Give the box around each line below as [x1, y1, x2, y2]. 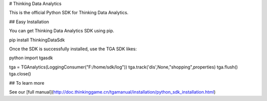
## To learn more [9, 80, 44, 86]
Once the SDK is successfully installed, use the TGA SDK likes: [9, 46, 137, 52]
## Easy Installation [9, 19, 49, 25]
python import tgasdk [9, 55, 53, 61]
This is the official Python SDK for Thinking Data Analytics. [9, 10, 129, 16]
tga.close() [9, 71, 32, 77]
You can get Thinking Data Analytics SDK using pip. [9, 28, 115, 34]
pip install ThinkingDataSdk [9, 37, 65, 43]
